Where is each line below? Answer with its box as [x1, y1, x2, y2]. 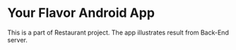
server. [7, 35, 28, 44]
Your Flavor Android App [7, 5, 155, 21]
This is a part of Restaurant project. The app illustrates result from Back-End [7, 28, 230, 37]
